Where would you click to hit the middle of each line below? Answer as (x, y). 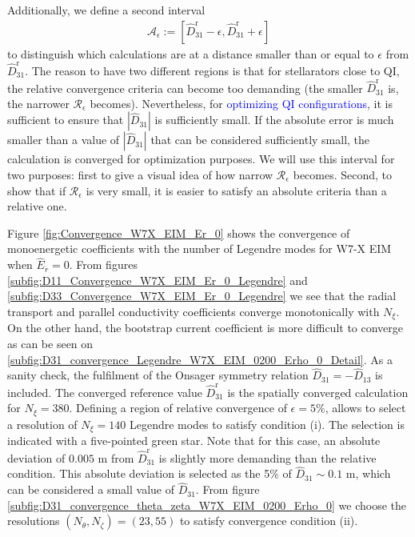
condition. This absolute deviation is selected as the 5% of (150, 473)
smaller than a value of (64, 140)
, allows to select (365, 408)
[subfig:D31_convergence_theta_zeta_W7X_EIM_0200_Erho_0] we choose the (207, 505)
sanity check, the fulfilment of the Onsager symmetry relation (158, 375)
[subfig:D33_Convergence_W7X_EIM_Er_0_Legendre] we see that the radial (202, 296)
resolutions (34, 521)
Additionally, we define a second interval (106, 10)
